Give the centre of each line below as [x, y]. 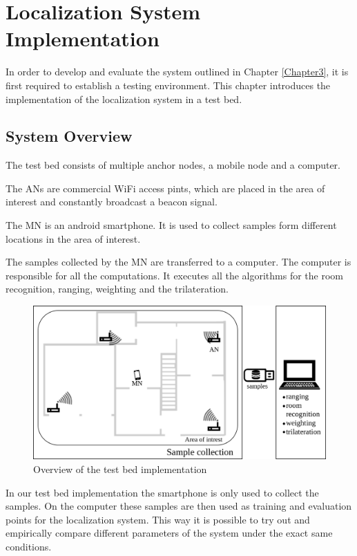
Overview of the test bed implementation [120, 469]
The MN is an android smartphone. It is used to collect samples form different [171, 225]
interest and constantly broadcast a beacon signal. [112, 202]
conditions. [29, 546]
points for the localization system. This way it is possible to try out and [158, 519]
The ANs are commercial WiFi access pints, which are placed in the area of [165, 188]
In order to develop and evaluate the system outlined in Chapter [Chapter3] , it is [177, 72]
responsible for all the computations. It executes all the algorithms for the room [175, 275]
